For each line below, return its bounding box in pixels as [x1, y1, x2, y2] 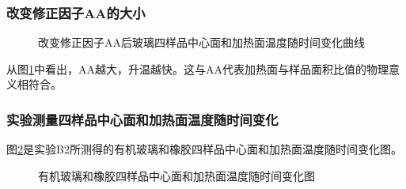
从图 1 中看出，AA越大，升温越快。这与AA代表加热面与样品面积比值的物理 [6, 60, 389, 77]
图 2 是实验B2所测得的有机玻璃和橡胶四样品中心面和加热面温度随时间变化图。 [6, 141, 402, 157]
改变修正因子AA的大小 [6, 2, 146, 22]
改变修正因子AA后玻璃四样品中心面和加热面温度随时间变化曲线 [38, 34, 365, 51]
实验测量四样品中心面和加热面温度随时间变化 [6, 109, 279, 129]
